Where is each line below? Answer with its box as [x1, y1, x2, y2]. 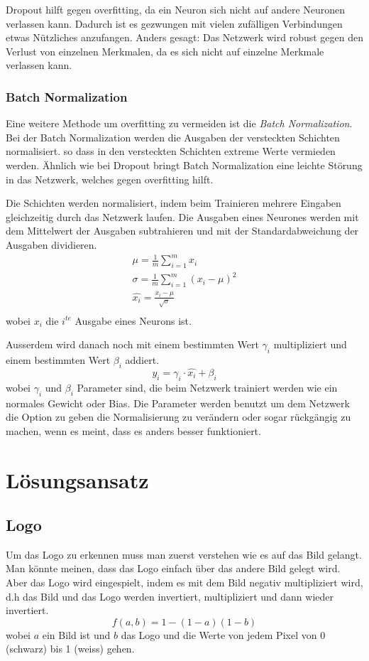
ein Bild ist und [42, 627, 111, 642]
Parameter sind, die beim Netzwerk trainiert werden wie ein [77, 380, 338, 394]
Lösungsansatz [6, 465, 149, 494]
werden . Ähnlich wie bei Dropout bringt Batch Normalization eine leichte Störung [6, 157, 363, 172]
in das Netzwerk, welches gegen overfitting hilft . [6, 171, 214, 186]
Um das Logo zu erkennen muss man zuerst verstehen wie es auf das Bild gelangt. [6, 547, 362, 561]
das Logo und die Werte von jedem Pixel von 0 [121, 627, 326, 642]
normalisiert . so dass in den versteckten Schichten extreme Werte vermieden [6, 144, 336, 158]
